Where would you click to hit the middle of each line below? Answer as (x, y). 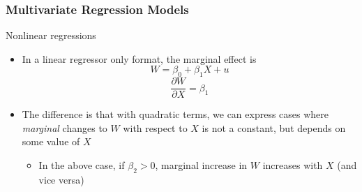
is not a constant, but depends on (274, 127)
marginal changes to (65, 127)
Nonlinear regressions (51, 35)
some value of (51, 141)
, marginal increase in (201, 165)
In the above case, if (82, 165)
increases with (293, 165)
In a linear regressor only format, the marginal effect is (139, 58)
